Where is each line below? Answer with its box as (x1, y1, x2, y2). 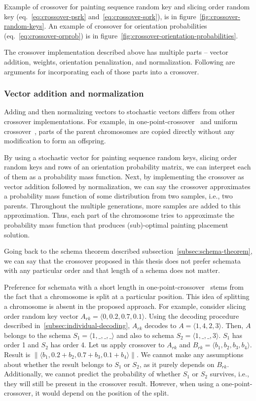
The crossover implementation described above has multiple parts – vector (4, 47, 228, 57)
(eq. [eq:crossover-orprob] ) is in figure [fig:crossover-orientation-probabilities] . (4, 30, 238, 40)
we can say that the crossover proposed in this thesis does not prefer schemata (4, 255, 241, 266)
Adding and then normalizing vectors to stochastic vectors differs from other (4, 106, 235, 117)
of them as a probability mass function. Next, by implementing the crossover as (4, 171, 244, 181)
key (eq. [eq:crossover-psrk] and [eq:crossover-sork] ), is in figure (4, 11, 196, 21)
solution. (4, 229, 30, 239)
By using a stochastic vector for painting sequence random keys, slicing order (4, 152, 237, 162)
